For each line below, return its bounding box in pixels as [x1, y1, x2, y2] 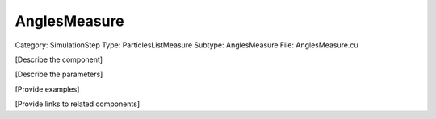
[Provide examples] [15, 84, 80, 94]
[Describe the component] [15, 55, 103, 64]
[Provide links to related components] [15, 99, 140, 109]
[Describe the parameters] [15, 69, 103, 80]
